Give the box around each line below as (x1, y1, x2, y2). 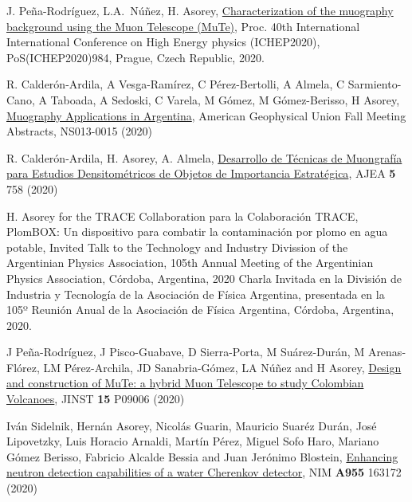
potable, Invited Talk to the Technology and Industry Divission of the (6, 238, 348, 255)
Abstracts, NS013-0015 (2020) (6, 123, 152, 139)
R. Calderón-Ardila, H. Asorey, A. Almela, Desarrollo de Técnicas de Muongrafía (6, 149, 402, 166)
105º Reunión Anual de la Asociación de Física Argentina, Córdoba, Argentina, (6, 301, 394, 318)
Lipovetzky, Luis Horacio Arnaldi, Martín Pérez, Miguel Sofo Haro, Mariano (6, 433, 379, 449)
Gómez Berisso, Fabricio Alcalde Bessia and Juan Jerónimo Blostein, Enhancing (6, 448, 398, 465)
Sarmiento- (347, 76, 402, 92)
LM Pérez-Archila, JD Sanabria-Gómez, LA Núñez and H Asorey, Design (43, 359, 402, 375)
